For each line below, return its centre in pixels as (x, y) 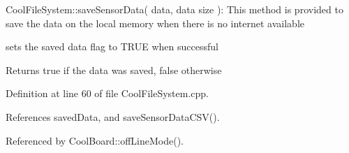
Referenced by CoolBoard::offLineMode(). (95, 140)
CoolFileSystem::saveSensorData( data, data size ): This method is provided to (174, 9)
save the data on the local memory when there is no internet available (155, 23)
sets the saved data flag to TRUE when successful (112, 46)
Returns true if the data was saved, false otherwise (114, 70)
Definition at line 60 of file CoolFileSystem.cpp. (107, 93)
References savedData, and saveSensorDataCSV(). (113, 116)
